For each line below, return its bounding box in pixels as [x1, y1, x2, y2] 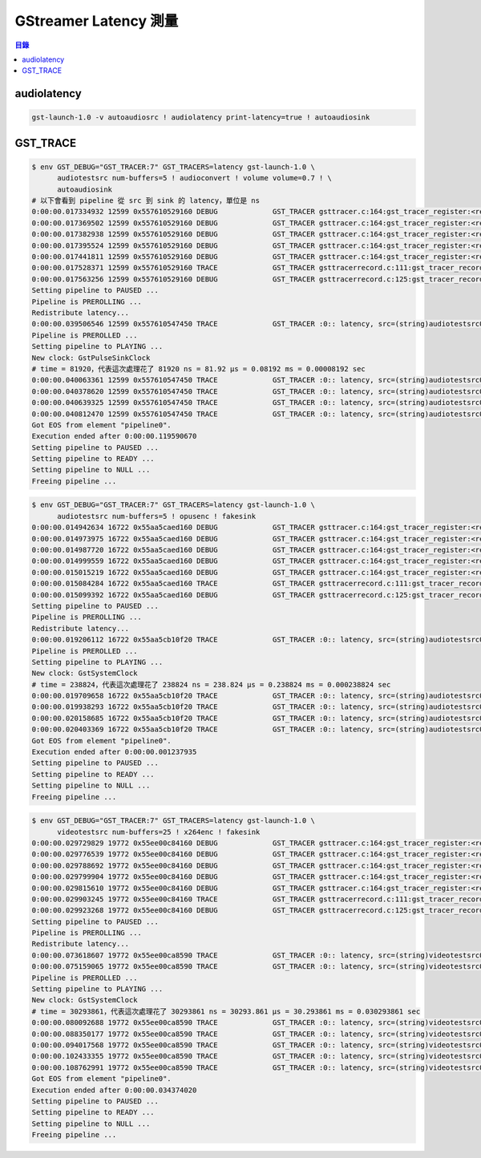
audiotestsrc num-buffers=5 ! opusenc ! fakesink [57, 512, 257, 520]
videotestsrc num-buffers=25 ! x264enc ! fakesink [57, 827, 261, 836]
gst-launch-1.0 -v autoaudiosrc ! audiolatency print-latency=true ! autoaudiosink [31, 113, 370, 122]
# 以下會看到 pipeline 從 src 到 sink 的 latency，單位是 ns [31, 196, 261, 205]
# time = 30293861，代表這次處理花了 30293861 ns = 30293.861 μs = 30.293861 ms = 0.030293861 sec [31, 1006, 421, 1016]
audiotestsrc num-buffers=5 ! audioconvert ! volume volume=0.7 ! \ [57, 173, 333, 183]
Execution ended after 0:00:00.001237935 [31, 747, 197, 757]
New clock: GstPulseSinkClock [31, 353, 151, 362]
